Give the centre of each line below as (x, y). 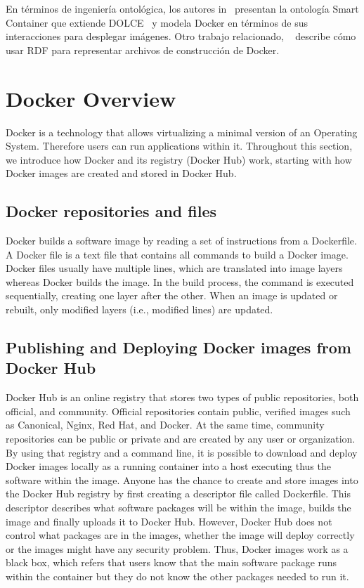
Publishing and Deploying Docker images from (178, 347)
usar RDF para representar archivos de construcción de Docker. (143, 50)
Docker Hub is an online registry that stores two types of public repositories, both (182, 397)
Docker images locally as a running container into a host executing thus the (168, 466)
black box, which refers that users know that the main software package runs (171, 562)
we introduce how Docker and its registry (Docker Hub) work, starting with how (179, 159)
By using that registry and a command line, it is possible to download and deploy (182, 452)
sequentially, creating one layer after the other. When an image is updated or (172, 295)
